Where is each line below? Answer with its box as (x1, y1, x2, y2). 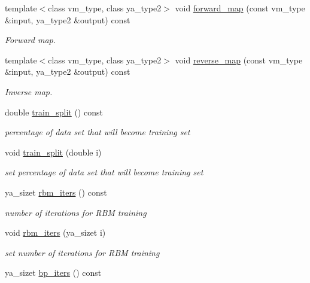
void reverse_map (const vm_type (175, 53, 303, 66)
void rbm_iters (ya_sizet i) (5, 226, 106, 239)
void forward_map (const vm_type (175, 2, 305, 14)
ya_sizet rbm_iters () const (5, 185, 107, 198)
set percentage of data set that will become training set (5, 166, 203, 178)
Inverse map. (5, 85, 53, 98)
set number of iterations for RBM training (5, 246, 160, 258)
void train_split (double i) (5, 145, 102, 158)
